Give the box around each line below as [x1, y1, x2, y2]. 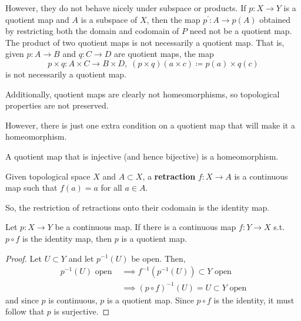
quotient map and [5, 13, 69, 25]
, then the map [146, 13, 200, 25]
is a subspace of [81, 13, 138, 25]
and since [5, 293, 39, 306]
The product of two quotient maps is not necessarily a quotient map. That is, [5, 36, 285, 48]
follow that [5, 305, 45, 317]
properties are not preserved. [5, 99, 109, 111]
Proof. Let [5, 252, 42, 264]
